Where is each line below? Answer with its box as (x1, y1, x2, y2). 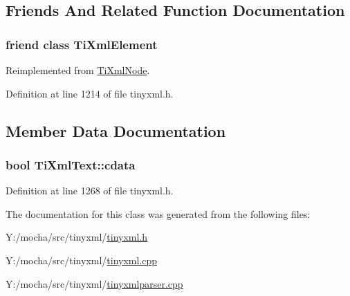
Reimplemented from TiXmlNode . (6, 63, 150, 77)
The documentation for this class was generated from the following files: (6, 206, 311, 221)
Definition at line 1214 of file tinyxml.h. (6, 86, 174, 100)
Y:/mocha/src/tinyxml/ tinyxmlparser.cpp (6, 276, 183, 290)
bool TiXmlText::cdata (6, 156, 136, 173)
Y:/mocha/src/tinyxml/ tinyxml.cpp (6, 252, 158, 267)
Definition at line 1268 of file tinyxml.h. (6, 183, 174, 198)
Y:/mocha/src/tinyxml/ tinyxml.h (6, 230, 148, 244)
